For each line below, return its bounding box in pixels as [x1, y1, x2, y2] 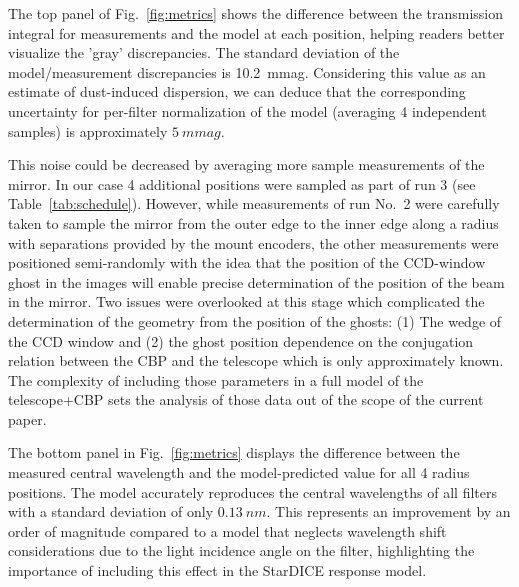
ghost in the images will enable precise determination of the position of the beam [8, 271, 505, 292]
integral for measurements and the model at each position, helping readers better [8, 22, 505, 43]
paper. [8, 408, 47, 429]
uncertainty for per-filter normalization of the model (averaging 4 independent [8, 100, 487, 121]
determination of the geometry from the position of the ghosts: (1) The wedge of [8, 310, 502, 331]
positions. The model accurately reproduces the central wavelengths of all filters [8, 481, 498, 502]
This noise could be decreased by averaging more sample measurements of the [8, 154, 485, 175]
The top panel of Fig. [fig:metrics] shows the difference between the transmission [8, 3, 504, 23]
